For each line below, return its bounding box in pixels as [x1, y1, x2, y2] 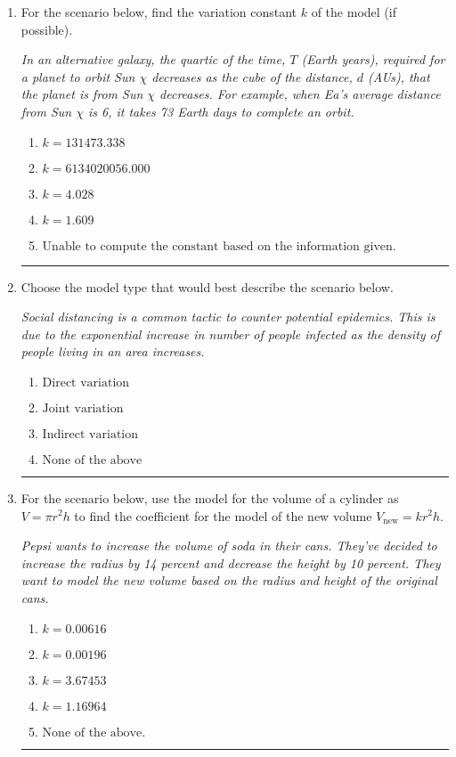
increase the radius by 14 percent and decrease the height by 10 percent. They [20, 553, 441, 572]
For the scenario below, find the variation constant [20, 3, 297, 20]
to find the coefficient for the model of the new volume [74, 506, 372, 525]
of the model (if [311, 3, 396, 20]
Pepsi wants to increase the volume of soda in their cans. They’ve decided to [20, 536, 437, 555]
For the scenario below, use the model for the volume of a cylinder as [20, 488, 399, 507]
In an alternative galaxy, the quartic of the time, [20, 50, 286, 69]
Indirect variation [42, 427, 139, 441]
